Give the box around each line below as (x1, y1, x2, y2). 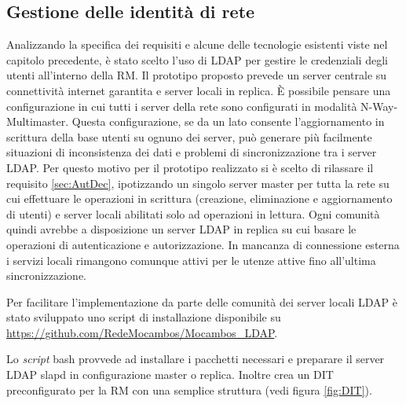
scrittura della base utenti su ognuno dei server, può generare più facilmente (6, 128, 372, 145)
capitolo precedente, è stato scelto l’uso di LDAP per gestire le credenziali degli (6, 51, 388, 68)
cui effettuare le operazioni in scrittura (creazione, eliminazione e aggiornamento (6, 190, 393, 207)
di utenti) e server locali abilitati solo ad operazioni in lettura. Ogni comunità (6, 205, 380, 222)
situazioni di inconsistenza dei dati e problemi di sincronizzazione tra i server (6, 144, 377, 160)
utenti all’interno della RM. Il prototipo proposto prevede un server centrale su (6, 67, 387, 83)
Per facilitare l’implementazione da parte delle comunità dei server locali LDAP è (6, 293, 398, 310)
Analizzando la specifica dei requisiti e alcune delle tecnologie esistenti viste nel (6, 36, 388, 53)
